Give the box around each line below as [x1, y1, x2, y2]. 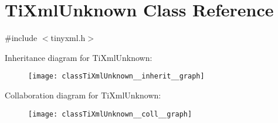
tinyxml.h [50, 32, 86, 44]
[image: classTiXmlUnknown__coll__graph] [28, 110, 192, 118]
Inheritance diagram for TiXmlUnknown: [5, 51, 152, 63]
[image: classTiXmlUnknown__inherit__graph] [28, 72, 205, 81]
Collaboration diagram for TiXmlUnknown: [5, 88, 161, 101]
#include [5, 32, 38, 44]
